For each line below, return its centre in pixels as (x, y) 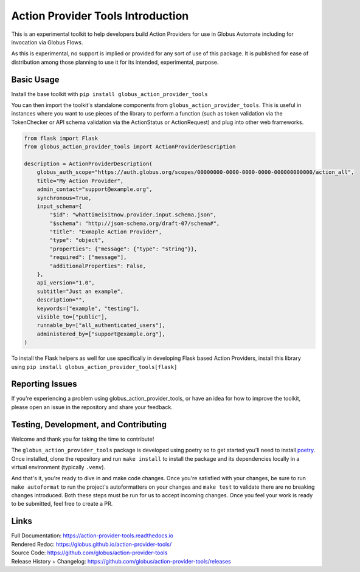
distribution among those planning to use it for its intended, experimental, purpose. (115, 62)
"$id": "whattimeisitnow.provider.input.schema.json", (133, 215)
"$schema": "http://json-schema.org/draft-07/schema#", (135, 223)
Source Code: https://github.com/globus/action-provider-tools (89, 553)
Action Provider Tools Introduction (100, 16)
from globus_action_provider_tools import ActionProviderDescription (130, 147)
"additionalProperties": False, (98, 266)
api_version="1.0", (66, 283)
